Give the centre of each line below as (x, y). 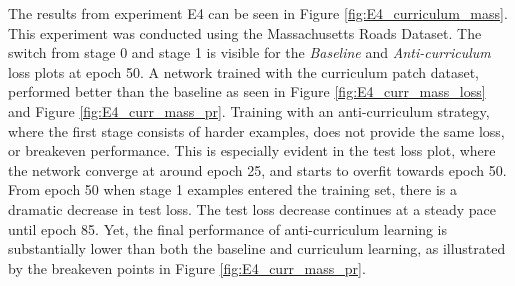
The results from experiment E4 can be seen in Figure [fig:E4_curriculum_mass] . (258, 13)
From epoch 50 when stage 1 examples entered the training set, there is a (232, 189)
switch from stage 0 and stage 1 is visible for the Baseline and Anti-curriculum (249, 52)
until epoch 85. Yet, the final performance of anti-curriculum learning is (227, 228)
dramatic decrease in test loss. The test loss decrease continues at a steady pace (252, 208)
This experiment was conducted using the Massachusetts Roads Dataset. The (245, 32)
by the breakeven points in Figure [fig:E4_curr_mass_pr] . (187, 267)
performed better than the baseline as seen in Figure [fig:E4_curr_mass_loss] (247, 91)
